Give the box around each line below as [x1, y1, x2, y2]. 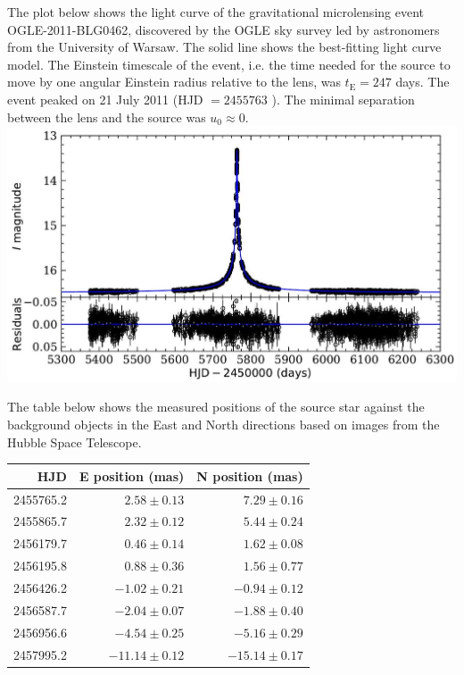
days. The [395, 72, 450, 91]
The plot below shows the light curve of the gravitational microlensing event [7, 3, 424, 21]
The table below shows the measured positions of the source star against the [7, 397, 425, 416]
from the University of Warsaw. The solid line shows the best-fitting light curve [7, 37, 442, 56]
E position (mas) [79, 466, 185, 485]
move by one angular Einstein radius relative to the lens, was [7, 72, 341, 91]
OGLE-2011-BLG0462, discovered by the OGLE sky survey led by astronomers [7, 20, 440, 38]
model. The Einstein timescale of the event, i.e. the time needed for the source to [7, 54, 451, 73]
